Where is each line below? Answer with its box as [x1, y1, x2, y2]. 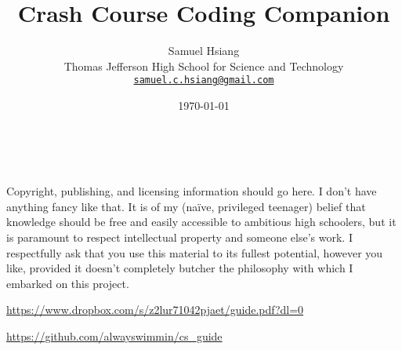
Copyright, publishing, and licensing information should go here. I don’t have [6, 183, 377, 199]
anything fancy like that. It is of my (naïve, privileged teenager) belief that [6, 198, 366, 214]
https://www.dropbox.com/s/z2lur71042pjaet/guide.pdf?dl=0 [6, 301, 304, 318]
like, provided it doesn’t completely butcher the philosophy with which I [6, 260, 353, 276]
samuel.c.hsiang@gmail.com [133, 75, 274, 86]
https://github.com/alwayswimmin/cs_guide [6, 327, 223, 344]
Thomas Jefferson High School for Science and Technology [63, 57, 344, 74]
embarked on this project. [6, 275, 129, 291]
